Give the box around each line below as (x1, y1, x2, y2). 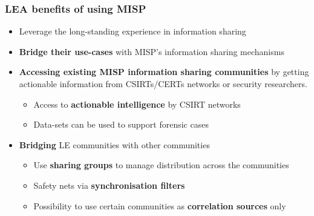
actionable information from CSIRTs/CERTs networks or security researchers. (19, 77, 307, 90)
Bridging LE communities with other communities (19, 138, 210, 151)
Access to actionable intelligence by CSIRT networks (33, 97, 241, 110)
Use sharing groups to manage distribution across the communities (33, 159, 289, 171)
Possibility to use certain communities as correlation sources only (33, 199, 286, 212)
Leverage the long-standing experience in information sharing (19, 25, 246, 38)
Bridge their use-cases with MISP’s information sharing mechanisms (19, 45, 284, 57)
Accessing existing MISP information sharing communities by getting (19, 65, 309, 78)
